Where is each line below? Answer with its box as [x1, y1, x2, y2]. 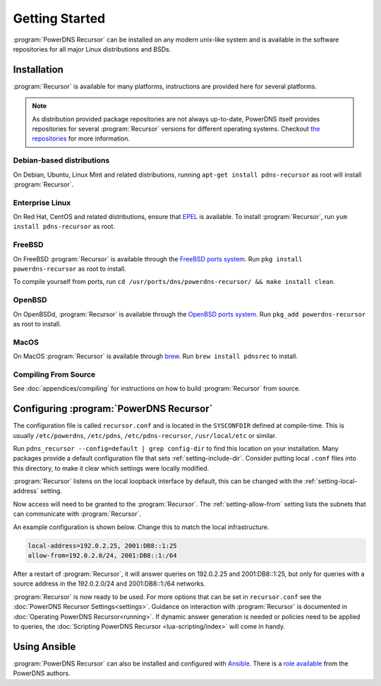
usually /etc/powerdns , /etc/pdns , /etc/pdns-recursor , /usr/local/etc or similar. [13, 431, 277, 439]
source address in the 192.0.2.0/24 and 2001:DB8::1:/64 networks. [13, 579, 206, 588]
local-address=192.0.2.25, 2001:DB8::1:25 [28, 541, 177, 550]
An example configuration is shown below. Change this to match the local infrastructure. [13, 523, 270, 531]
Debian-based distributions [13, 155, 110, 165]
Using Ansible [13, 640, 76, 653]
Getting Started [13, 11, 106, 26]
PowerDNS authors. [13, 669, 71, 678]
